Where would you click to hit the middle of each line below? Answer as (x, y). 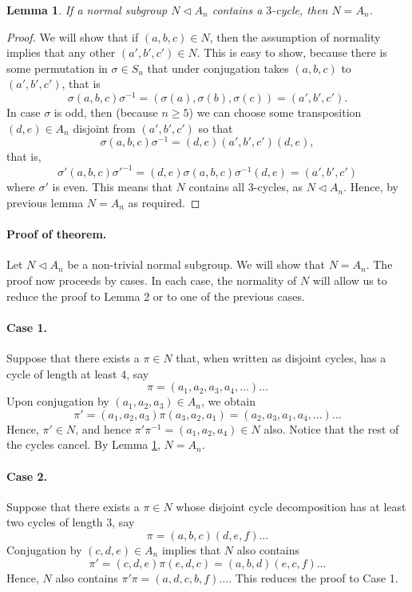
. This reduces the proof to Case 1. (313, 577)
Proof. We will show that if (73, 36)
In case (24, 112)
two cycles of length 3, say (71, 522)
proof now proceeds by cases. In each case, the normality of (152, 280)
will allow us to (350, 280)
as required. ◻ (164, 202)
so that (216, 128)
